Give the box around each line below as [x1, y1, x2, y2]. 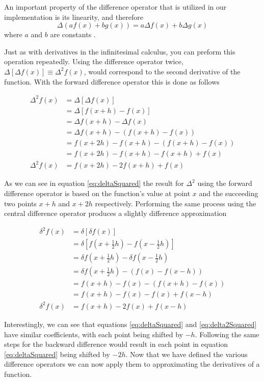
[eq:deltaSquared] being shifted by [4, 348, 110, 359]
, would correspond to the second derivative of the [84, 66, 241, 76]
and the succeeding [199, 187, 258, 198]
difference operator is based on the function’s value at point [4, 187, 191, 198]
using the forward [197, 178, 252, 188]
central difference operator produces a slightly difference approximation [4, 208, 227, 219]
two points [4, 198, 37, 208]
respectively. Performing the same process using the [95, 198, 256, 208]
